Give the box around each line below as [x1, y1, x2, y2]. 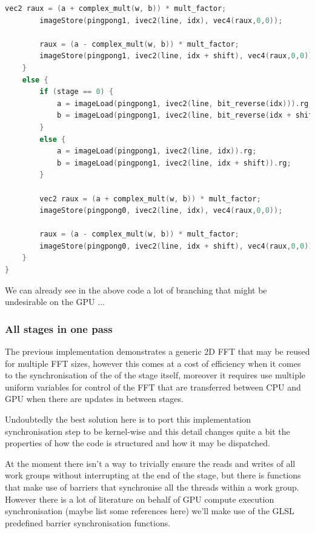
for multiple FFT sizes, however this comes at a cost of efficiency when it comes [5, 357, 301, 369]
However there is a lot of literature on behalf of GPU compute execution [5, 492, 274, 505]
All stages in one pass [5, 321, 113, 336]
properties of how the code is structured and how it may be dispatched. [5, 437, 270, 449]
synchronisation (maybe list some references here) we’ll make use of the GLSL [5, 505, 294, 517]
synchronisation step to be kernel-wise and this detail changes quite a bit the [5, 424, 290, 437]
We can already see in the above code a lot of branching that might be [5, 283, 267, 296]
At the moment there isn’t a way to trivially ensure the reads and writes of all [5, 457, 296, 469]
